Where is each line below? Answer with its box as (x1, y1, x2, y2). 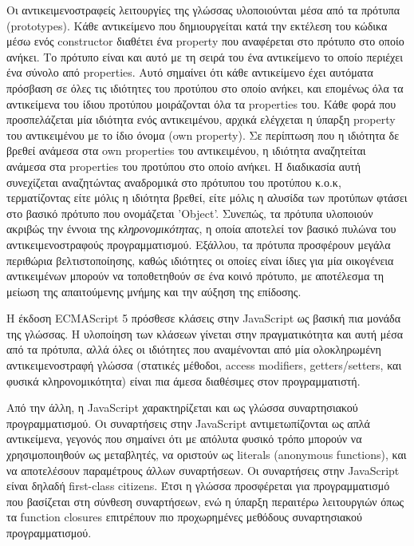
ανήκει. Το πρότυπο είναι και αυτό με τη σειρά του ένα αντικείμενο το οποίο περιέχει (6, 48, 403, 65)
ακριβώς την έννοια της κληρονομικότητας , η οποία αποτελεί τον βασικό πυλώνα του (6, 220, 396, 237)
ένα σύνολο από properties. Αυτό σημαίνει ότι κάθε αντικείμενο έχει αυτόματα (6, 64, 373, 81)
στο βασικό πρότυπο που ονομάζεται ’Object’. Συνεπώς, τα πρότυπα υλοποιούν (6, 204, 373, 221)
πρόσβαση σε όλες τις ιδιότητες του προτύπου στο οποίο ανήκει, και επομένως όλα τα (6, 79, 404, 96)
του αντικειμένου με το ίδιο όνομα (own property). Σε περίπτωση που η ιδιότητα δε (6, 126, 400, 143)
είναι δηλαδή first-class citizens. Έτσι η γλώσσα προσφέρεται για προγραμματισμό (6, 477, 390, 494)
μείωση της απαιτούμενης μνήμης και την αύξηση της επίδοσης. (6, 283, 302, 299)
